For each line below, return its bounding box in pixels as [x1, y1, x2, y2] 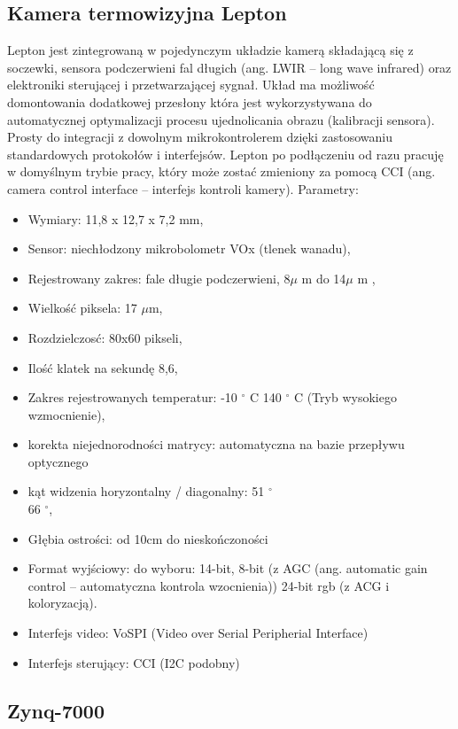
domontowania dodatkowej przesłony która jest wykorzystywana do [7, 92, 372, 111]
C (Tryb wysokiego [293, 388, 397, 407]
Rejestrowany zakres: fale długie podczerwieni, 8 [27, 268, 291, 287]
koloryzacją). [27, 593, 97, 612]
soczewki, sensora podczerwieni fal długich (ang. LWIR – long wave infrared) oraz [7, 58, 452, 76]
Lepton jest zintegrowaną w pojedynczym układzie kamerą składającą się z [7, 41, 414, 59]
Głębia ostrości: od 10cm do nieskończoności [27, 529, 268, 547]
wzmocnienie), [27, 405, 105, 423]
